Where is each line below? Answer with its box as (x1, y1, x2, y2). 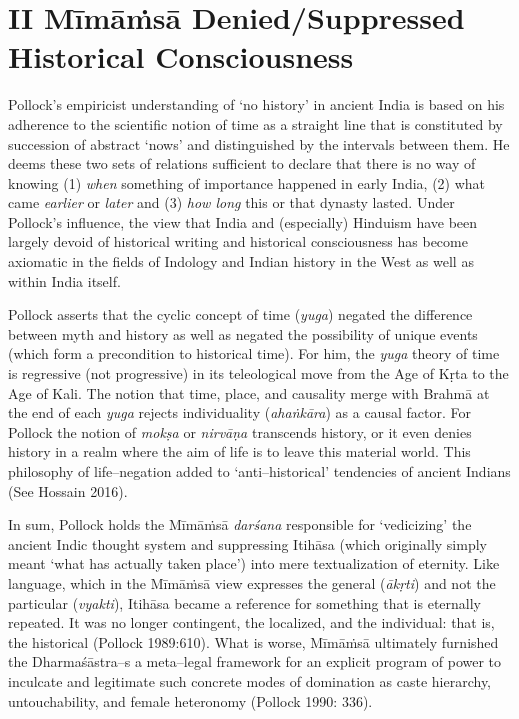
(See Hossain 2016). (8, 480, 128, 501)
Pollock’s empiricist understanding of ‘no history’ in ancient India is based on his (8, 94, 505, 115)
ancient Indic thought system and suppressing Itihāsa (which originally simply (8, 533, 487, 554)
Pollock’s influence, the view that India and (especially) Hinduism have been (8, 211, 478, 232)
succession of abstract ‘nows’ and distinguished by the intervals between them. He (8, 133, 510, 154)
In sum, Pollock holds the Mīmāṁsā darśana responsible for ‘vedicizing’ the (8, 514, 472, 535)
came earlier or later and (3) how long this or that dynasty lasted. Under (8, 192, 455, 213)
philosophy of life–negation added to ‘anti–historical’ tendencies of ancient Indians (8, 461, 511, 481)
